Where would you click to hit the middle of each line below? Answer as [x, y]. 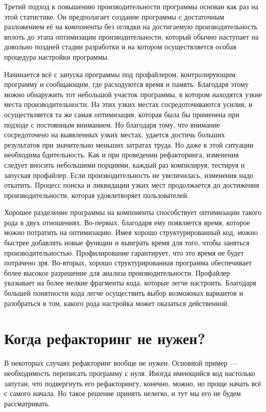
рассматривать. [27, 403]
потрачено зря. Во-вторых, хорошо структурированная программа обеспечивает [128, 263]
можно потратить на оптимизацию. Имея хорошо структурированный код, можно [131, 232]
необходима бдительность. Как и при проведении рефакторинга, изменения [121, 155]
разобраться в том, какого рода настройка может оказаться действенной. [117, 303]
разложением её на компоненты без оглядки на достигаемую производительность [131, 26]
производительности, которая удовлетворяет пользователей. [97, 195]
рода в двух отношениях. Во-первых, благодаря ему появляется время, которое [127, 222]
